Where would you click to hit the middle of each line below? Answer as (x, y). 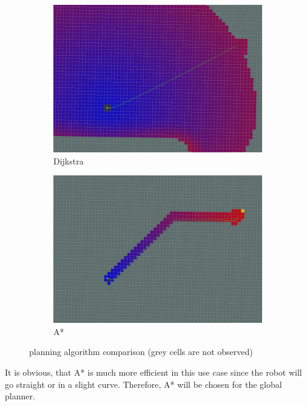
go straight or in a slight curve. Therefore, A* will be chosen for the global (143, 384)
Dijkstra (69, 161)
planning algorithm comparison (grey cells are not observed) (141, 352)
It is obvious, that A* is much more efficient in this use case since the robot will (153, 372)
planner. (20, 396)
